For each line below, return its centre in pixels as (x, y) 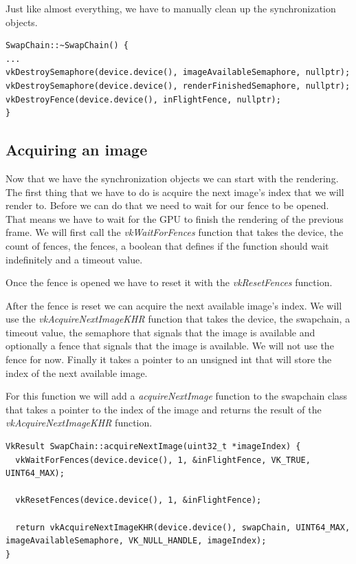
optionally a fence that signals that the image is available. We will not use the (170, 346)
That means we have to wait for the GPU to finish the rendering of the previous (175, 218)
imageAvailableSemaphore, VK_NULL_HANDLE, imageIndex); (136, 541)
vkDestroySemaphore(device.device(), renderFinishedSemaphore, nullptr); (178, 86)
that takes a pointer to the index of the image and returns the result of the (164, 409)
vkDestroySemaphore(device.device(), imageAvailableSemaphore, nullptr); (178, 73)
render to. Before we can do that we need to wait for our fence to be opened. (167, 205)
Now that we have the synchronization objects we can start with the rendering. (172, 178)
